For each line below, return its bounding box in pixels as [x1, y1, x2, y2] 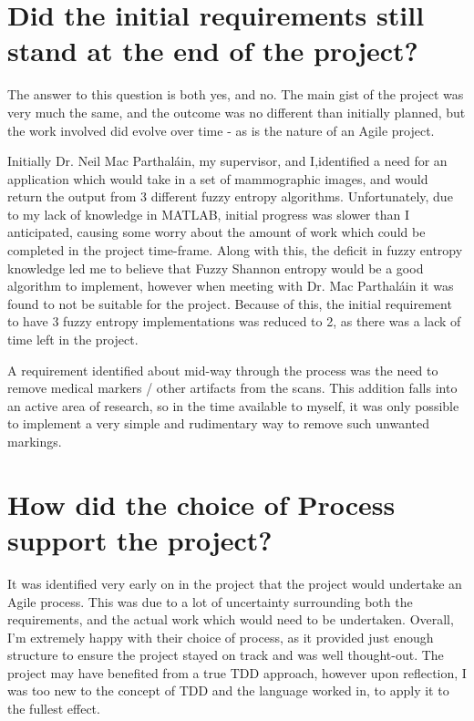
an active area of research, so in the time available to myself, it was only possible [7, 396, 459, 415]
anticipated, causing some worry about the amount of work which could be [7, 222, 426, 242]
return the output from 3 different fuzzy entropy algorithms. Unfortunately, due [7, 187, 453, 206]
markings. [7, 432, 62, 450]
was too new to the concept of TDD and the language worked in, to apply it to [7, 681, 449, 700]
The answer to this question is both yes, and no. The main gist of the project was [7, 85, 464, 104]
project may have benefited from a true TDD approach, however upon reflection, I [7, 663, 467, 682]
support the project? [7, 520, 273, 558]
